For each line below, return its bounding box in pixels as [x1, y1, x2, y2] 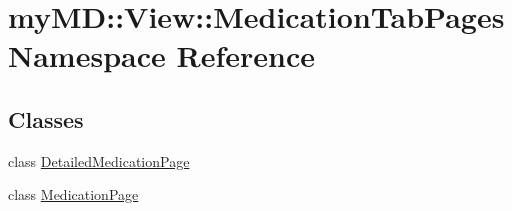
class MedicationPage [8, 184, 139, 205]
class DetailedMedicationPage [8, 150, 190, 171]
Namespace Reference [8, 35, 315, 76]
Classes [8, 103, 84, 134]
